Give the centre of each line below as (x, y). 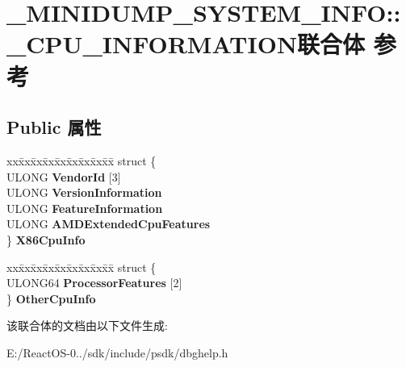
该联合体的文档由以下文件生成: (87, 325)
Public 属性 (54, 127)
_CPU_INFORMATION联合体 (186, 44)
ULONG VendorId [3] (64, 176)
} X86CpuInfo (46, 239)
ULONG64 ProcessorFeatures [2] (94, 283)
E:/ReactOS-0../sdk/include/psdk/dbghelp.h (117, 352)
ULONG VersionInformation (84, 192)
